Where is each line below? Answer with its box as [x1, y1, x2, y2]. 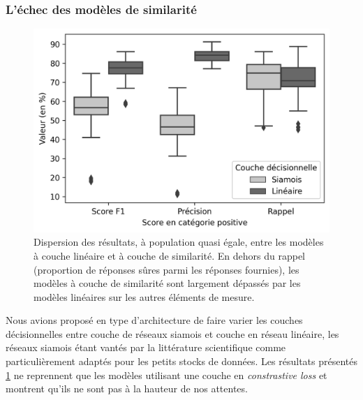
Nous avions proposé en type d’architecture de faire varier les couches [6, 313, 303, 327]
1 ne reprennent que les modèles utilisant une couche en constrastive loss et [6, 367, 327, 382]
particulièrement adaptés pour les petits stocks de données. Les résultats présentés [6, 354, 358, 369]
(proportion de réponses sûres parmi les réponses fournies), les [34, 262, 299, 276]
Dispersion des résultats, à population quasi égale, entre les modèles [34, 235, 324, 249]
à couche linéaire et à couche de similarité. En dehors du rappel [34, 248, 305, 262]
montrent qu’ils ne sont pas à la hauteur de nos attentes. [6, 381, 248, 396]
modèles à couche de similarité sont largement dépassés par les [34, 276, 301, 290]
